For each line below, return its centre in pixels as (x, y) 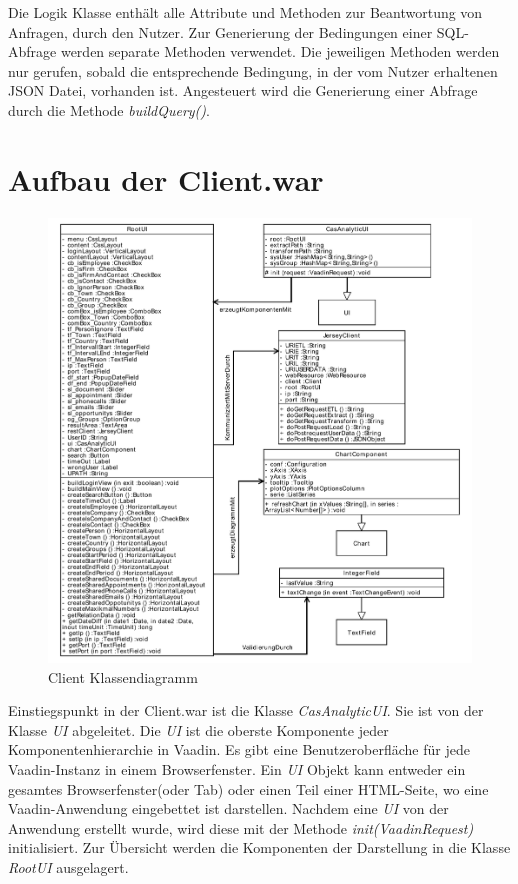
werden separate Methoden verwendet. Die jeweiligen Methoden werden (280, 51)
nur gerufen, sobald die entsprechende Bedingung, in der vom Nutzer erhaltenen (253, 70)
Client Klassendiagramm (123, 676)
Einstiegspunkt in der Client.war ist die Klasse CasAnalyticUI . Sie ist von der (246, 710)
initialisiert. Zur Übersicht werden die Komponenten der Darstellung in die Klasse (259, 847)
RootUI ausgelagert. (68, 866)
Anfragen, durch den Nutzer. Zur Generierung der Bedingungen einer (220, 31)
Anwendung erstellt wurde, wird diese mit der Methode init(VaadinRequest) (241, 827)
